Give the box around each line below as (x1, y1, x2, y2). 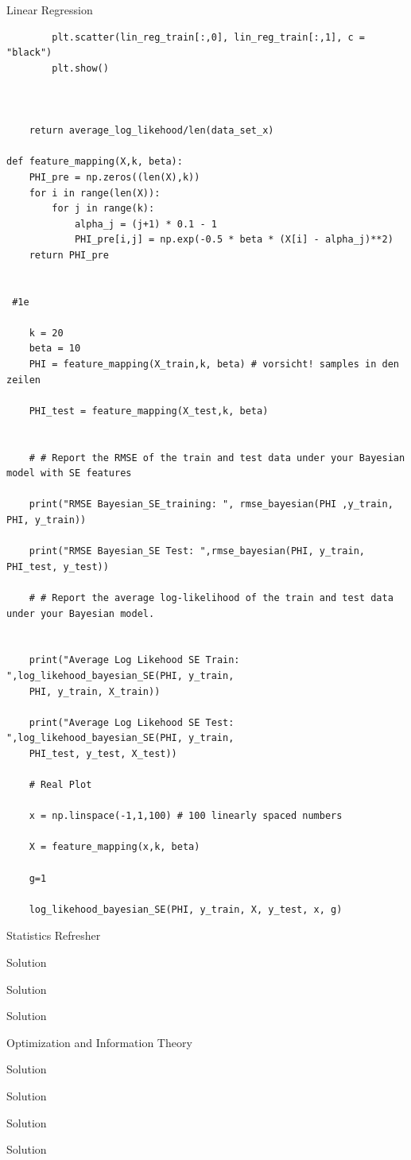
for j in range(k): (52, 203, 155, 215)
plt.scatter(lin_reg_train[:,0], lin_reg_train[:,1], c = (52, 31, 366, 43)
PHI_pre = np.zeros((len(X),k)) (29, 171, 200, 183)
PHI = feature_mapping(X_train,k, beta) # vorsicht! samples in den (29, 359, 399, 371)
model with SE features (6, 467, 132, 479)
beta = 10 (29, 343, 81, 355)
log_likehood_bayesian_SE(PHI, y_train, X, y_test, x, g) (29, 903, 343, 915)
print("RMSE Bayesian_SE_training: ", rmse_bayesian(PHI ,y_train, (29, 499, 394, 510)
